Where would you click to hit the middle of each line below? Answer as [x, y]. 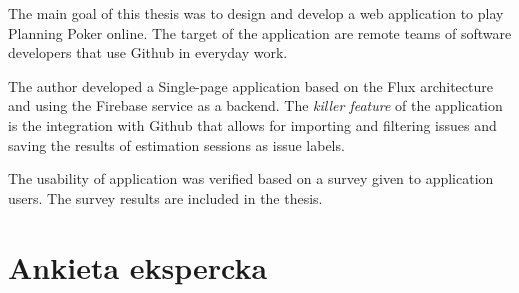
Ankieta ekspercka [138, 266]
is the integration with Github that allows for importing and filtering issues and [252, 124]
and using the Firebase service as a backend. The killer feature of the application [255, 105]
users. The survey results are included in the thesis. [165, 197]
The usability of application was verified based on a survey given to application [251, 178]
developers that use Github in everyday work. [148, 52]
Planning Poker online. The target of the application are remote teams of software [260, 32]
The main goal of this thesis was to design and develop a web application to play [256, 13]
